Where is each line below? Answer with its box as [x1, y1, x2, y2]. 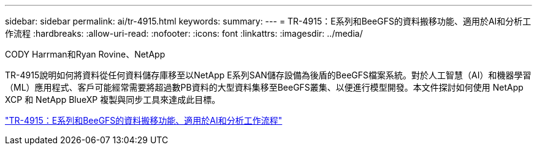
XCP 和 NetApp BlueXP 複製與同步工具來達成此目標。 [5, 94, 221, 105]
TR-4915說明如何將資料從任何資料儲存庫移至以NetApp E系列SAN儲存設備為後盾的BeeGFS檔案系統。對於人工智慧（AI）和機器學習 [5, 70, 531, 80]
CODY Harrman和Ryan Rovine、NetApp [5, 49, 166, 59]
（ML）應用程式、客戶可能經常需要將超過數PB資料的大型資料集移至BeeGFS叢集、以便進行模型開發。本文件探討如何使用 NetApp [5, 82, 524, 92]
